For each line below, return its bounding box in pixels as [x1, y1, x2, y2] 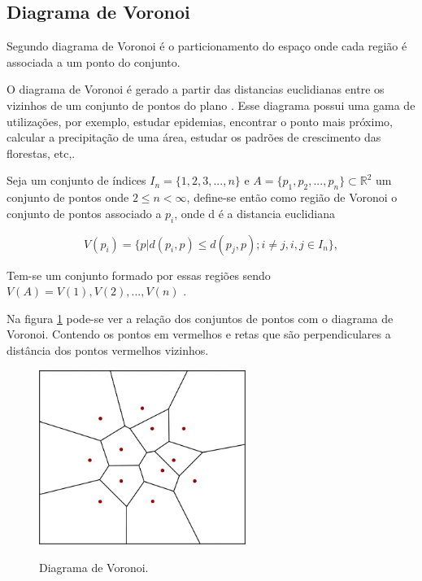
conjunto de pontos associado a [7, 204, 162, 221]
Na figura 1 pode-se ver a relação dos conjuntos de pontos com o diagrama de [7, 309, 394, 326]
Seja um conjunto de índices [7, 172, 146, 189]
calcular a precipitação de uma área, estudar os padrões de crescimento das [7, 129, 381, 146]
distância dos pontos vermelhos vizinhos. [7, 341, 209, 358]
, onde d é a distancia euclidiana [174, 204, 335, 221]
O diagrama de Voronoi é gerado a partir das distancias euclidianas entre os [7, 81, 385, 98]
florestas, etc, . [7, 144, 76, 161]
